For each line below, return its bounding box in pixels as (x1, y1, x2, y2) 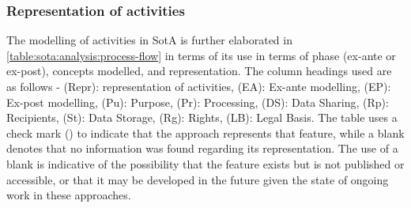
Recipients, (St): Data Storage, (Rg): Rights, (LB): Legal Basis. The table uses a (6, 109, 398, 126)
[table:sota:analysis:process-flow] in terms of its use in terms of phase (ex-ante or (6, 47, 396, 63)
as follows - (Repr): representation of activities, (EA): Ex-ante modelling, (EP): (6, 78, 391, 94)
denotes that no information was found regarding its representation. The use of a (6, 140, 398, 157)
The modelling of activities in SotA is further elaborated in (6, 32, 292, 48)
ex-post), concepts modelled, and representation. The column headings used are (6, 62, 392, 79)
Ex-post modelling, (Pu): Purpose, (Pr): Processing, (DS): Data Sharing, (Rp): (6, 93, 389, 110)
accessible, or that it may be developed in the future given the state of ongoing (6, 171, 389, 187)
